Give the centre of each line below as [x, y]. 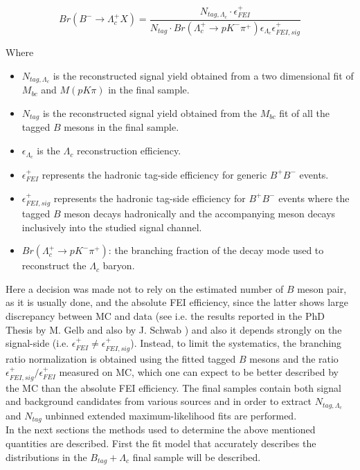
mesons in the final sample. [121, 127]
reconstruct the [54, 265]
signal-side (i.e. [37, 343]
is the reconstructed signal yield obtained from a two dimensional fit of [203, 75]
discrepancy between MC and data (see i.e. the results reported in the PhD [165, 315]
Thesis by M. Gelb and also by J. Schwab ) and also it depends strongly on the [174, 329]
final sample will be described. [197, 457]
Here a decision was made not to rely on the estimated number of [145, 288]
